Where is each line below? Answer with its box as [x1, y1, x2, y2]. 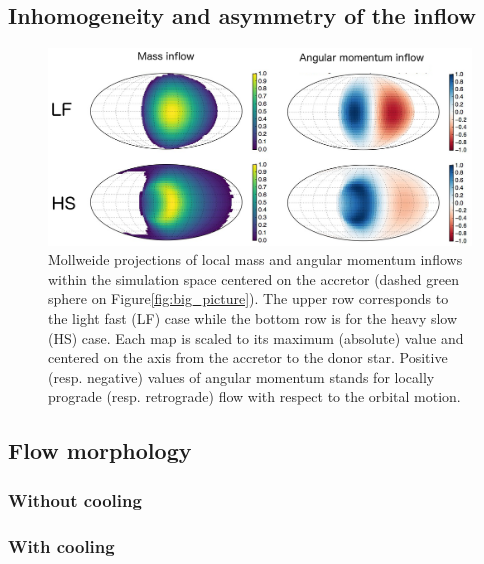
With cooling [8, 533, 115, 558]
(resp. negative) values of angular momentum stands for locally [48, 366, 435, 387]
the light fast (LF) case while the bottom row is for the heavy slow [48, 308, 458, 329]
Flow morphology [8, 435, 192, 466]
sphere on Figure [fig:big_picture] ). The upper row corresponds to [48, 288, 449, 309]
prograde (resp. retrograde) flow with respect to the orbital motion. [48, 386, 461, 407]
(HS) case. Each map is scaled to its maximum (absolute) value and [48, 327, 464, 348]
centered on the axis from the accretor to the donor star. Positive [48, 347, 448, 368]
